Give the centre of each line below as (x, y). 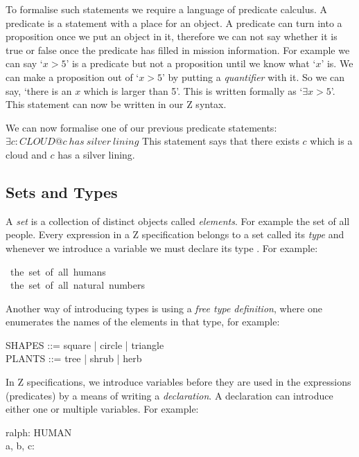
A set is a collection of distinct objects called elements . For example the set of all (178, 221)
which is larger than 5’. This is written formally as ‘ (193, 90)
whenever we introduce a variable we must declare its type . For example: (162, 248)
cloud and (26, 154)
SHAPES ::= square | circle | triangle (85, 344)
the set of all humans (58, 271)
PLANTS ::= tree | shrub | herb (74, 358)
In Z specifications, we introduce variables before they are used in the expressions (178, 382)
